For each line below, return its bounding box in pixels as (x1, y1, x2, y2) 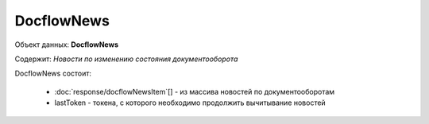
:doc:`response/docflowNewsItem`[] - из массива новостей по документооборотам (54, 87, 335, 96)
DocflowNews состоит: (14, 68, 91, 79)
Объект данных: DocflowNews (14, 40, 119, 49)
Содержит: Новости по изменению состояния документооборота (14, 54, 238, 64)
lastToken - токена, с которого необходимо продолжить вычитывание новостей (54, 98, 326, 107)
